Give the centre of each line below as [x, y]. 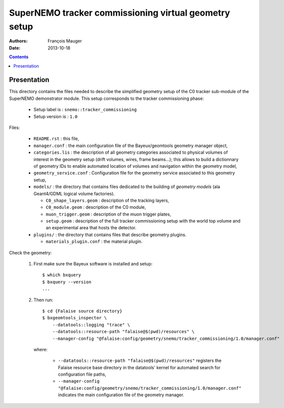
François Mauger [65, 41]
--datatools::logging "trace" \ [91, 325]
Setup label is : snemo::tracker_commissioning [85, 110]
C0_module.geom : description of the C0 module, [96, 207]
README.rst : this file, [56, 139]
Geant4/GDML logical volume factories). [74, 193]
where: [41, 349]
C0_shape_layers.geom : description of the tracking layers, [107, 200]
